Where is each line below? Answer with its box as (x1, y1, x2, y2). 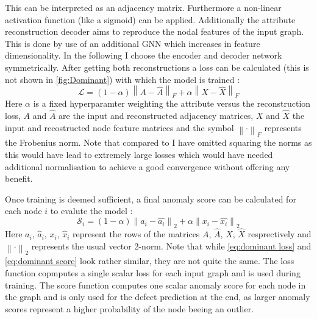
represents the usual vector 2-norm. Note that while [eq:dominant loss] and (31, 239, 312, 252)
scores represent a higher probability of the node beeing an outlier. (5, 302, 254, 315)
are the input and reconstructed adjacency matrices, (59, 109, 254, 122)
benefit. (5, 172, 33, 185)
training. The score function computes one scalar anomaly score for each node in (5, 278, 306, 291)
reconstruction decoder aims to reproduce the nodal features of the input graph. (5, 25, 304, 38)
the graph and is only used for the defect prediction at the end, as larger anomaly (5, 290, 310, 303)
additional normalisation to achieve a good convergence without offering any (5, 160, 290, 173)
